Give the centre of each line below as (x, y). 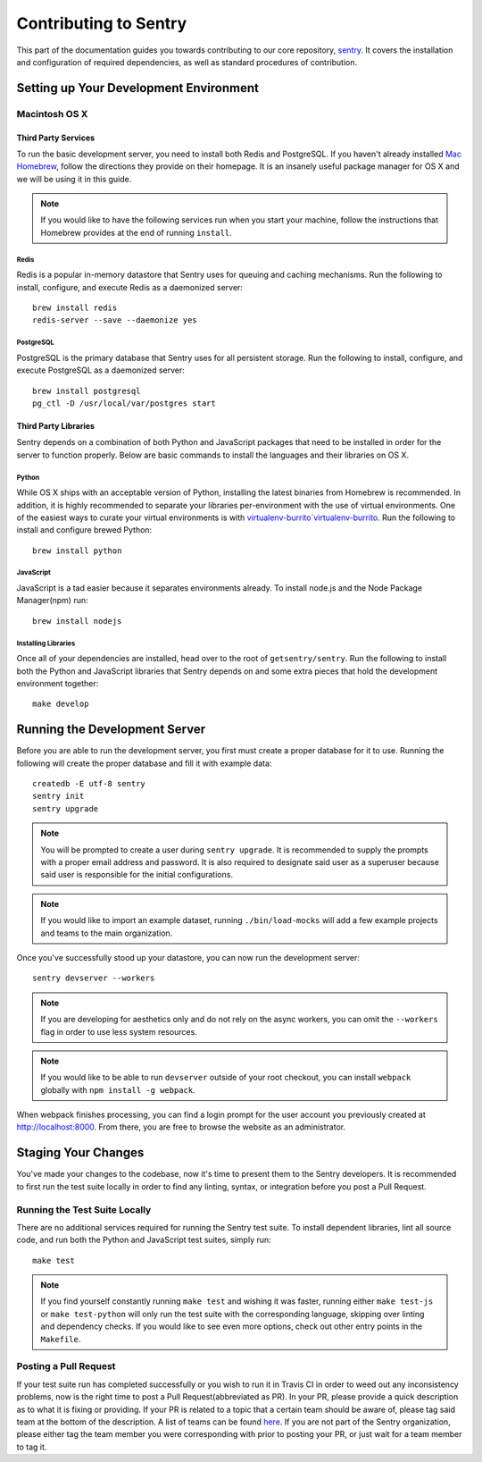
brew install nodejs (77, 621)
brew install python (77, 550)
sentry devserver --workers (94, 978)
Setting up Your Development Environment (137, 88)
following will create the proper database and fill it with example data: (144, 763)
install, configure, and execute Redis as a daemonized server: (129, 287)
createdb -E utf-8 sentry (89, 784)
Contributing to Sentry (102, 23)
